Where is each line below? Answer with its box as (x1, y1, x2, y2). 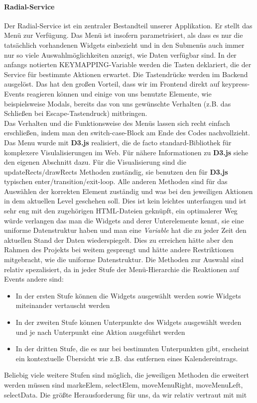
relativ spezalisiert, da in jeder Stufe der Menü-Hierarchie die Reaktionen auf (4, 264, 239, 274)
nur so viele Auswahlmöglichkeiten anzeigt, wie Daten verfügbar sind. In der (4, 49, 237, 60)
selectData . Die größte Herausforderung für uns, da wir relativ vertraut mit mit (4, 389, 247, 400)
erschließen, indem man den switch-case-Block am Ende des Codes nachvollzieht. (4, 127, 250, 138)
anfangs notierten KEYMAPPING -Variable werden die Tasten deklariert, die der (4, 59, 252, 70)
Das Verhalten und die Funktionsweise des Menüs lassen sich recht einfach (4, 117, 230, 128)
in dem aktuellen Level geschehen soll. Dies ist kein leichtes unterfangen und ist (4, 196, 247, 206)
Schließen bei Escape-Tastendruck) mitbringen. (4, 108, 147, 118)
